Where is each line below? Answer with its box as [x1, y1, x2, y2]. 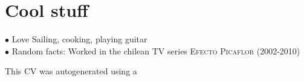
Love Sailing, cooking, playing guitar [11, 33, 147, 45]
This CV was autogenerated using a [5, 65, 137, 77]
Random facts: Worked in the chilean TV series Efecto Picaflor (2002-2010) [11, 44, 300, 57]
